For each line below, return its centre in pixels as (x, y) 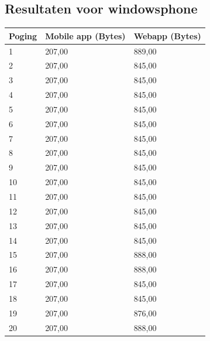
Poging (23, 35)
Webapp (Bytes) (167, 35)
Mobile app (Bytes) (85, 35)
